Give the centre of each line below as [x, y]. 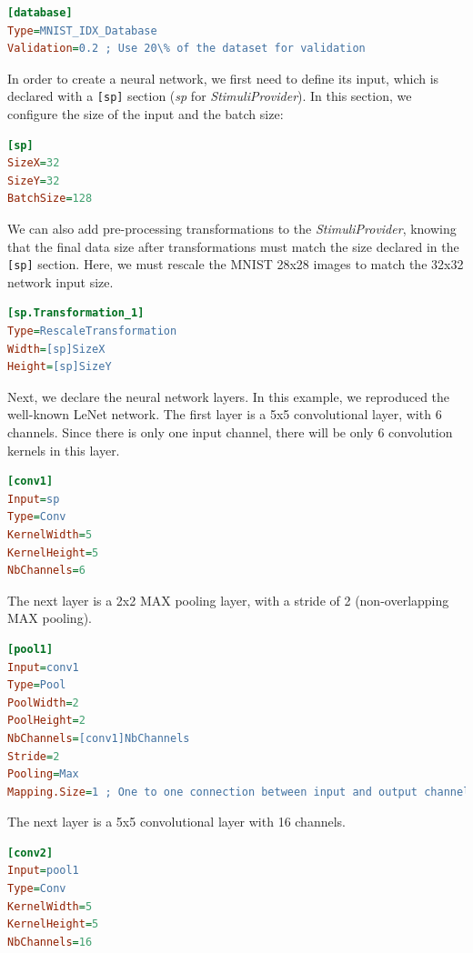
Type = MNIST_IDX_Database [82, 30]
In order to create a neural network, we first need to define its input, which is [223, 78]
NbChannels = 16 [50, 942]
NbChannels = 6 [46, 571]
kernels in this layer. [64, 450]
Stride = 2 [34, 756]
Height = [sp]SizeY [60, 367]
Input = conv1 [43, 667]
